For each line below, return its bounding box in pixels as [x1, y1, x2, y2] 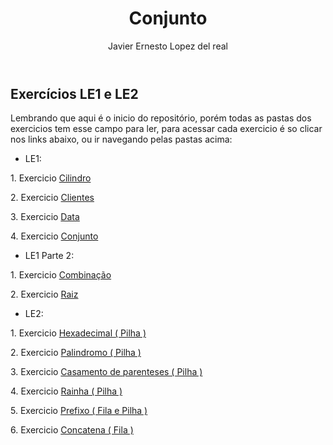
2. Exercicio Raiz [10, 288, 79, 301]
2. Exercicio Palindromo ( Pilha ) [10, 347, 142, 359]
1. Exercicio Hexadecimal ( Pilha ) [10, 327, 147, 339]
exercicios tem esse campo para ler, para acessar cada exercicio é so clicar [10, 123, 323, 135]
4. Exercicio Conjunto [10, 230, 99, 242]
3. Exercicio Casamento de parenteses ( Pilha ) [10, 366, 203, 378]
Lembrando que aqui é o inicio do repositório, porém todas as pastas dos [10, 112, 312, 124]
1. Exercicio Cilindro [10, 172, 92, 184]
